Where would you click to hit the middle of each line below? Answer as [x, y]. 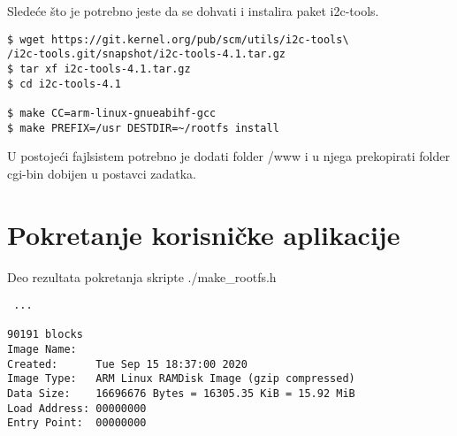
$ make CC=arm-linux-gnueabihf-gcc [112, 113]
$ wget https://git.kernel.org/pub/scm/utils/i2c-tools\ [178, 39]
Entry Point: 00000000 [77, 423]
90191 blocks [45, 335]
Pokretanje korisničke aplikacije [204, 234]
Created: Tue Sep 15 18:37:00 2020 [128, 364]
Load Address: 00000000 [77, 408]
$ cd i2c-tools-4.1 [64, 84]
